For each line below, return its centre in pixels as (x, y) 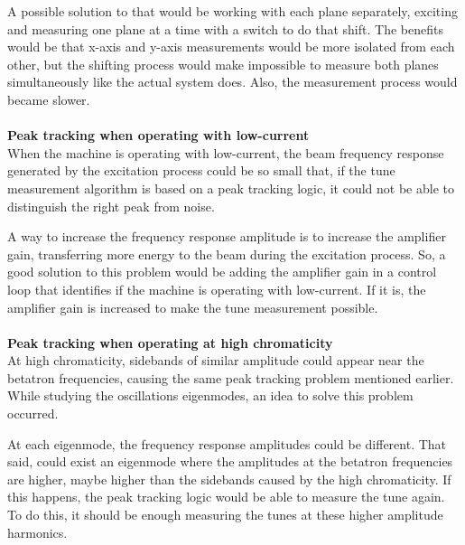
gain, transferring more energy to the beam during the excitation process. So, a (227, 254)
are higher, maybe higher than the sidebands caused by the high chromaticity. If (229, 479)
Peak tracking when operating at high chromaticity (170, 342)
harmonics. (37, 532)
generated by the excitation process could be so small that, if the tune (201, 170)
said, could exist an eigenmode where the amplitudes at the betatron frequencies (230, 461)
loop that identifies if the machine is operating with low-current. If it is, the (217, 289)
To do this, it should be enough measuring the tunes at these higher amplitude (225, 515)
